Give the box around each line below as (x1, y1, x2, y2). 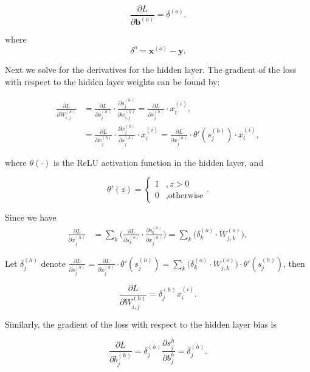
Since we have (5, 211, 57, 224)
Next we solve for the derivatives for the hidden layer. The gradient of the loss (5, 63, 297, 75)
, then (283, 257, 305, 269)
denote (41, 257, 66, 269)
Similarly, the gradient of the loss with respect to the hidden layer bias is (5, 317, 277, 330)
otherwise (168, 191, 204, 200)
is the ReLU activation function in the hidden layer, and (53, 156, 264, 168)
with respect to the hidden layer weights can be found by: (5, 75, 220, 88)
